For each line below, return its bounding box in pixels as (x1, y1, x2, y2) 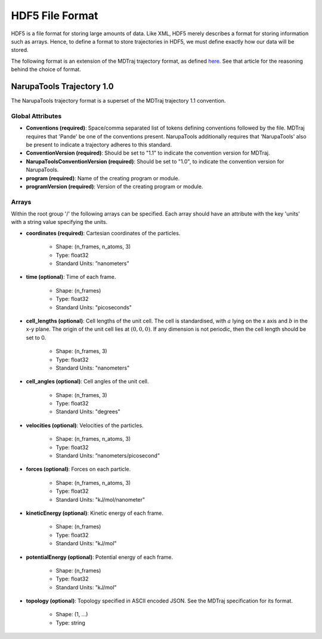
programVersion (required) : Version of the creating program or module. (26, 183, 203, 190)
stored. (11, 47, 29, 54)
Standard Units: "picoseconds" (55, 303, 132, 311)
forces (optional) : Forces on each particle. (26, 466, 131, 473)
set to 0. (26, 334, 47, 341)
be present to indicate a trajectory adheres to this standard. (26, 141, 172, 148)
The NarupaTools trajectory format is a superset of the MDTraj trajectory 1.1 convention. (11, 97, 226, 105)
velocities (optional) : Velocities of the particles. (26, 422, 144, 429)
